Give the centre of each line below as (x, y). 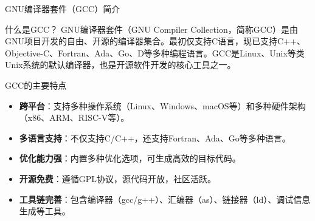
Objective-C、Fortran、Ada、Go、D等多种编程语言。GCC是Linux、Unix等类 (155, 53)
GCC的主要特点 (36, 85)
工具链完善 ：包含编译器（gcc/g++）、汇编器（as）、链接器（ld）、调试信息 (165, 199)
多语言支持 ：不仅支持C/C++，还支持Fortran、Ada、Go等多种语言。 (155, 138)
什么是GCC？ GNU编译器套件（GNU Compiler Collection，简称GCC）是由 (151, 29)
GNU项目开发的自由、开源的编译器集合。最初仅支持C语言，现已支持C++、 (155, 41)
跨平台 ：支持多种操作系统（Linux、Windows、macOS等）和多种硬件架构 (162, 105)
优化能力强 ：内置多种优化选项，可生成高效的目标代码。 (130, 158)
